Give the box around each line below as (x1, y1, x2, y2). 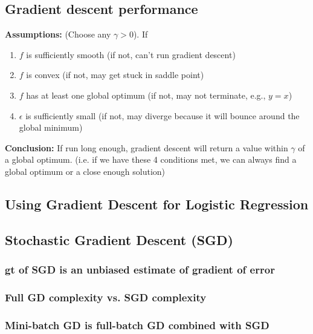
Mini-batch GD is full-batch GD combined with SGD (5, 317, 269, 332)
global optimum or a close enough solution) (5, 165, 166, 177)
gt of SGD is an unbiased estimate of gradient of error (5, 262, 275, 277)
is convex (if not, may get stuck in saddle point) (26, 68, 204, 81)
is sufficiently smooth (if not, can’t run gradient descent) (26, 48, 236, 61)
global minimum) (19, 121, 83, 134)
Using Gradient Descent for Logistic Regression (5, 194, 309, 213)
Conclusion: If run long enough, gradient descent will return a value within (5, 141, 288, 154)
